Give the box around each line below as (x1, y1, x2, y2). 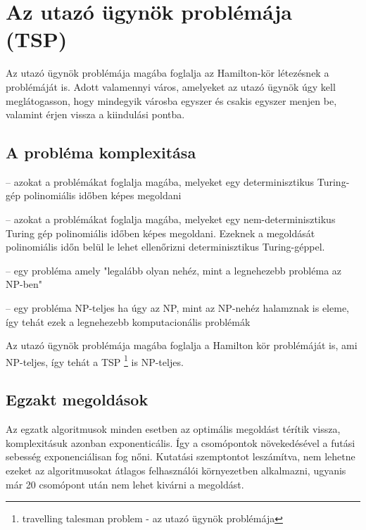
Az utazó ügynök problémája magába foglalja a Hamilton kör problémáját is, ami (6, 338, 358, 353)
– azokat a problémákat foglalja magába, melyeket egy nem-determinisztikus (6, 212, 336, 227)
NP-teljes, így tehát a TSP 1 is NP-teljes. (6, 352, 184, 369)
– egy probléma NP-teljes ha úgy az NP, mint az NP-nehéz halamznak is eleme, (6, 301, 349, 315)
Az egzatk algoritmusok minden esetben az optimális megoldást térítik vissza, (6, 422, 341, 436)
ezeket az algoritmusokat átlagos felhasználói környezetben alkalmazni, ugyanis (6, 463, 346, 478)
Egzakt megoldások (6, 389, 149, 410)
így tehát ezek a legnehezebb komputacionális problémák (6, 314, 251, 329)
